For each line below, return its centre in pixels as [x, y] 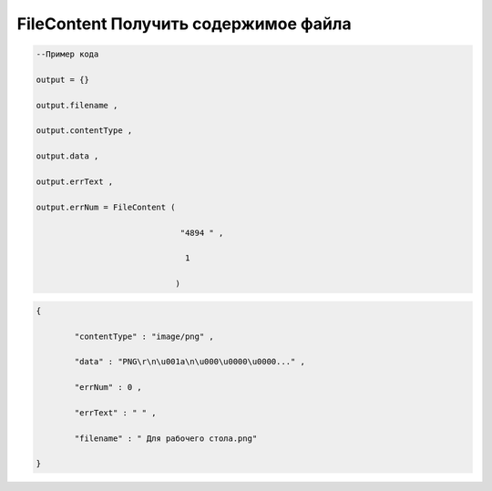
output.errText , [75, 182]
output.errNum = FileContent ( [106, 207]
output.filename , [77, 105]
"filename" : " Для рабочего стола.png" [166, 438]
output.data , [67, 156]
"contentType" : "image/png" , [144, 336]
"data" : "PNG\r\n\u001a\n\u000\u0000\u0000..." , [190, 362]
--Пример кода [67, 54]
